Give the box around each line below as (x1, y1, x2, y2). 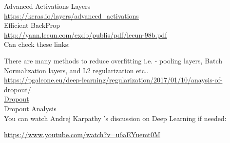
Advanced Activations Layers (4, 1, 91, 11)
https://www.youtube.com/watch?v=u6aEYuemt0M (4, 129, 160, 140)
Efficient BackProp (4, 20, 60, 30)
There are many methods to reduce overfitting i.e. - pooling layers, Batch (4, 55, 223, 65)
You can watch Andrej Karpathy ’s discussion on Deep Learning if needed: (4, 113, 227, 123)
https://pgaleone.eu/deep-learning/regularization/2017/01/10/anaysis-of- (4, 75, 223, 85)
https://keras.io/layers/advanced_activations (4, 10, 139, 20)
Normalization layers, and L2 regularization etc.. (4, 65, 149, 75)
